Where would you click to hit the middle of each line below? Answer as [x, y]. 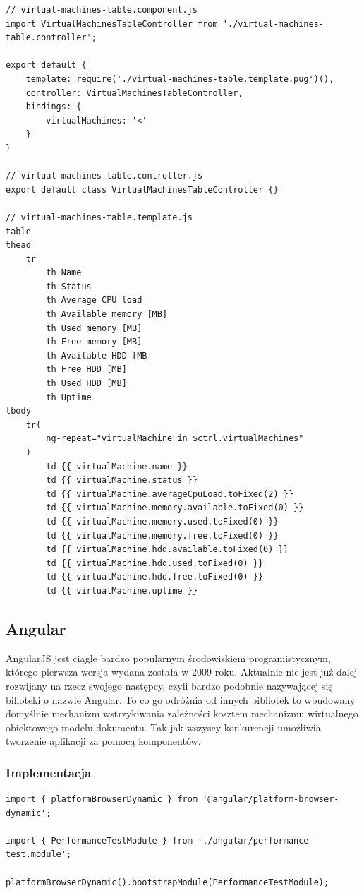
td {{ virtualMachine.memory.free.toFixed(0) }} [162, 535]
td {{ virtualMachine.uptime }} [122, 591]
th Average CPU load [94, 300]
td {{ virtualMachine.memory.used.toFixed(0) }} [162, 521]
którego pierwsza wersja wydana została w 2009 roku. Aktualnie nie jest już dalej [182, 672]
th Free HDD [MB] [86, 370]
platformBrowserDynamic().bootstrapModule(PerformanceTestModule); [168, 882]
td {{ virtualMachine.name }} [117, 466]
